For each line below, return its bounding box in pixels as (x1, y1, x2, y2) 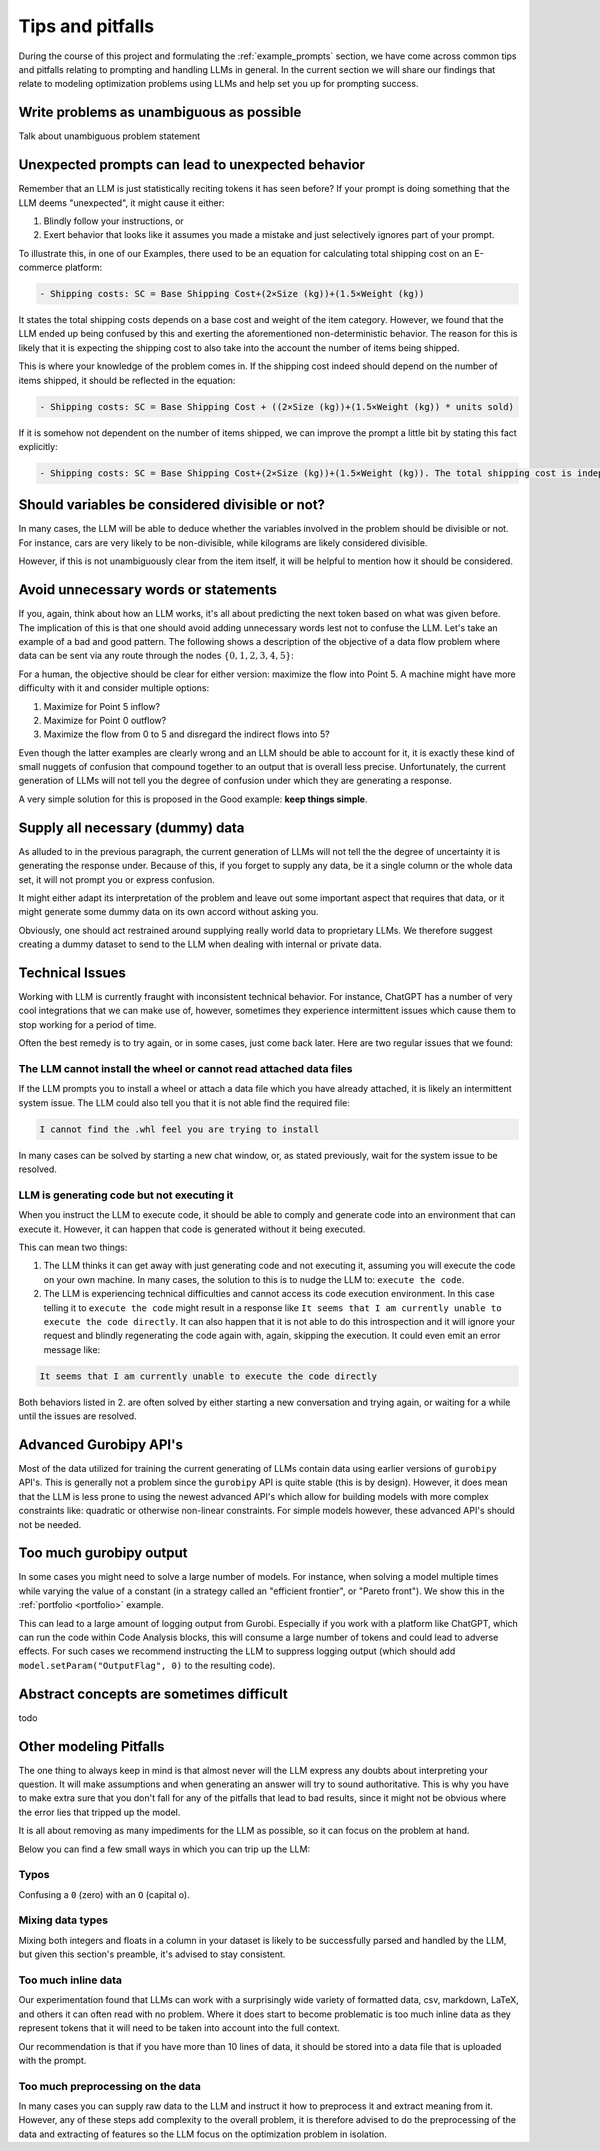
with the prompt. (18, 2054, 87, 2066)
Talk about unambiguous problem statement (18, 130, 201, 142)
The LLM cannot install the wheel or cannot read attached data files (18, 1061, 353, 1075)
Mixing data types (18, 1913, 109, 1927)
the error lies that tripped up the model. (18, 1806, 181, 1818)
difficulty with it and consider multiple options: (18, 682, 210, 694)
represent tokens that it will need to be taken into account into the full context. (18, 2022, 340, 2034)
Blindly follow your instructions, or (43, 215, 184, 227)
